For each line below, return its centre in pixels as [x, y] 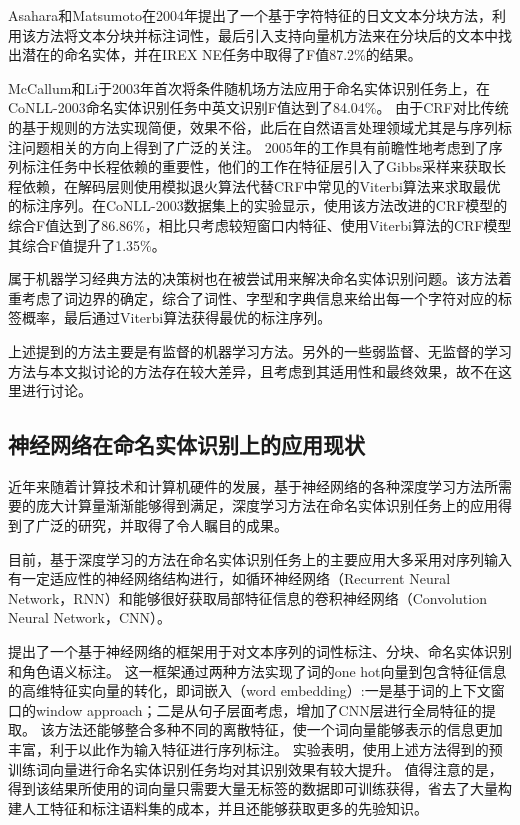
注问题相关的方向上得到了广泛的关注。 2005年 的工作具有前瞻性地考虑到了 [248, 146]
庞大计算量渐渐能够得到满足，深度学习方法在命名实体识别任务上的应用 [266, 505]
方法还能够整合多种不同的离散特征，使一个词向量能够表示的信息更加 [278, 729]
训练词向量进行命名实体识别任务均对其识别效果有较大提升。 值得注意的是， [255, 768]
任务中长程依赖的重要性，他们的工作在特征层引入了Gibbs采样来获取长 [277, 166]
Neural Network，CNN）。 [90, 617]
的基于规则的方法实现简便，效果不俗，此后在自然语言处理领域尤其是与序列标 [260, 126]
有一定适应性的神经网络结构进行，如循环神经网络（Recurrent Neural [229, 578]
